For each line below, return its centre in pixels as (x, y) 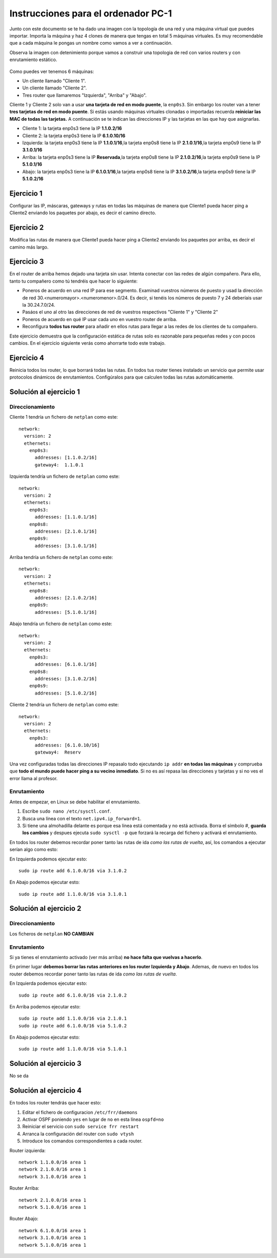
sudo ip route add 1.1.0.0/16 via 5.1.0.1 (73, 1049)
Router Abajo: (24, 1219)
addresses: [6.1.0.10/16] (67, 745)
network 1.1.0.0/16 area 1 (53, 1162)
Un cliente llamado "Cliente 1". (54, 81)
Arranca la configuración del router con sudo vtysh (78, 1134)
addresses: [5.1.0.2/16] (66, 693)
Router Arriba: (24, 1188)
